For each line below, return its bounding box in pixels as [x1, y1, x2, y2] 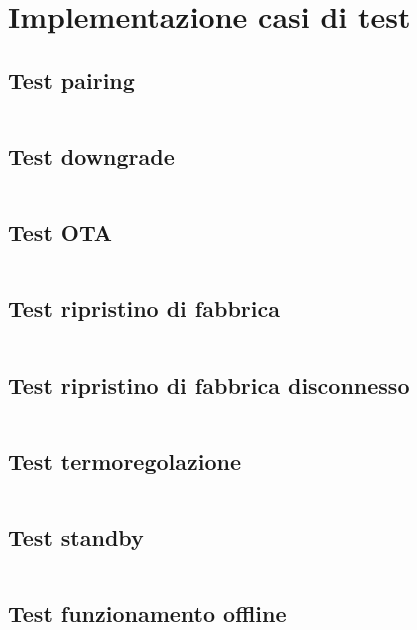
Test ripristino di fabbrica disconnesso [8, 369, 410, 400]
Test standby [8, 521, 144, 552]
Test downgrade [8, 140, 175, 171]
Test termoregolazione [8, 445, 242, 476]
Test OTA [8, 217, 112, 248]
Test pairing [8, 64, 135, 95]
